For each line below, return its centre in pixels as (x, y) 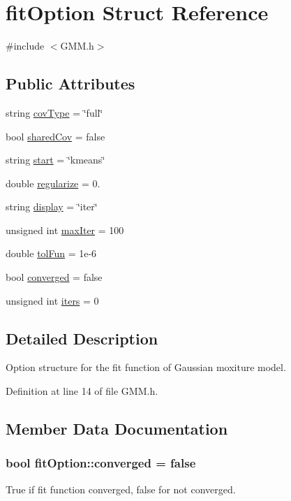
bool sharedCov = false (55, 136)
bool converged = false (54, 277)
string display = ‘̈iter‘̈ (52, 206)
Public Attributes (70, 83)
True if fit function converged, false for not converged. (121, 489)
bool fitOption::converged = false (101, 463)
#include (25, 46)
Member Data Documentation (117, 429)
